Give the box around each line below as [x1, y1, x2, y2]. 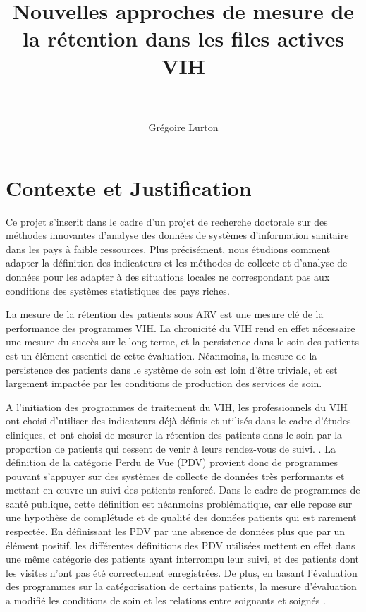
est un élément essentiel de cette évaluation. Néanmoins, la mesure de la [6, 348, 317, 362]
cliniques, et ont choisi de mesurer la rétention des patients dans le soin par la [6, 427, 343, 441]
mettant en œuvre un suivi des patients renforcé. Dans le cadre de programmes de [6, 482, 360, 497]
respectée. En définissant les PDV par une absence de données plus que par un [6, 524, 346, 539]
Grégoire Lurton [148, 120, 219, 135]
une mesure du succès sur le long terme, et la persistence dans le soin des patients [6, 334, 359, 349]
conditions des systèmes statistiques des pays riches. [6, 283, 230, 298]
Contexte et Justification [6, 173, 252, 202]
